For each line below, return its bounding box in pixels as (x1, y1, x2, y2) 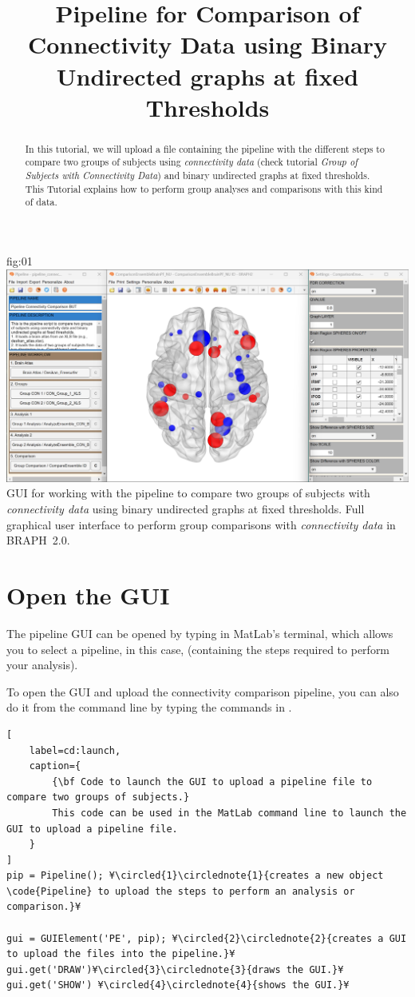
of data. (25, 195, 57, 209)
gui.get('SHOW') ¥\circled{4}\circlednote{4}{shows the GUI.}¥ (6, 979, 350, 991)
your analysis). (6, 656, 78, 673)
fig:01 (6, 253, 33, 269)
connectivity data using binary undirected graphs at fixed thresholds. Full (6, 500, 365, 517)
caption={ (29, 760, 81, 772)
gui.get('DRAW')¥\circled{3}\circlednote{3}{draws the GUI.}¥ (6, 963, 344, 975)
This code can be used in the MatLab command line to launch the (52, 807, 407, 819)
